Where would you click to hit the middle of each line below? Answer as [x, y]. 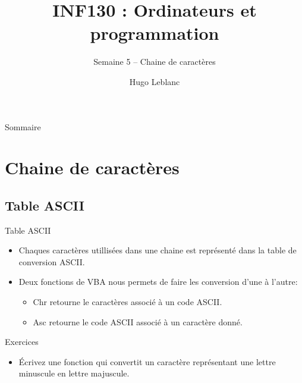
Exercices [22, 342]
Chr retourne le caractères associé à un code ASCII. [128, 302]
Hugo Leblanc [155, 81]
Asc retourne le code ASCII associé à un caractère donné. [138, 321]
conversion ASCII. [52, 261]
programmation [155, 33]
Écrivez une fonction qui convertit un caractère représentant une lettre [147, 361]
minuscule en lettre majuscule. [74, 373]
